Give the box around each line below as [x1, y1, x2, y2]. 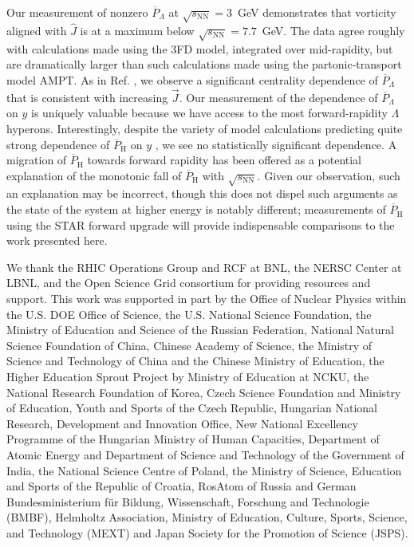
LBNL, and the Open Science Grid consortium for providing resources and [6, 274, 371, 291]
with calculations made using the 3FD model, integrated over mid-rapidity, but [6, 40, 393, 57]
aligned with [6, 22, 67, 38]
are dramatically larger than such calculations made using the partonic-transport [6, 56, 402, 73]
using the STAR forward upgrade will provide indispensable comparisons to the [6, 216, 395, 233]
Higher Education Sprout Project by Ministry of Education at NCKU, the [6, 368, 369, 385]
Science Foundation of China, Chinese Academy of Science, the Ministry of [6, 336, 373, 353]
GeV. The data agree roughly [262, 22, 405, 38]
